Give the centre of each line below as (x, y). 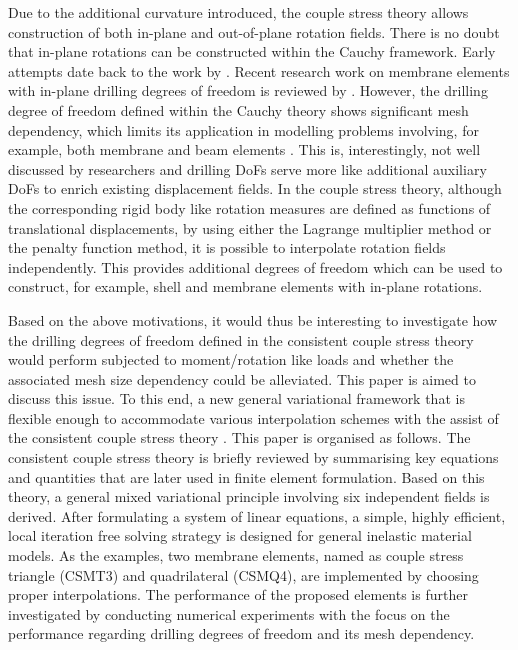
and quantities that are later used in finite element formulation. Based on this (246, 476)
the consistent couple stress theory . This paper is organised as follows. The (239, 437)
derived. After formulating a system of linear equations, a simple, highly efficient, (257, 515)
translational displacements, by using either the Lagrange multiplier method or (250, 227)
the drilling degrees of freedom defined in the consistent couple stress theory (241, 339)
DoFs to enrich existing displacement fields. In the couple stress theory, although (255, 188)
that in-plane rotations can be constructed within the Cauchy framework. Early (252, 51)
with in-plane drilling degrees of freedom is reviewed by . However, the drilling (248, 90)
